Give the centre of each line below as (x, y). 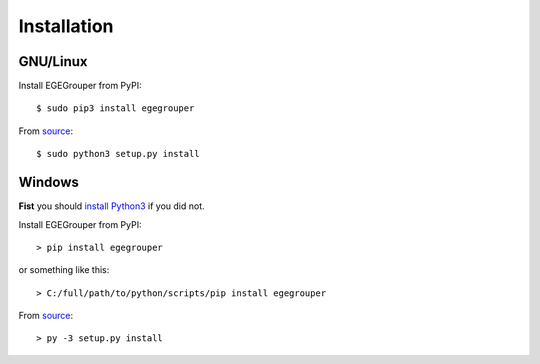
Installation (66, 26)
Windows (48, 182)
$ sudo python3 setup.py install (118, 154)
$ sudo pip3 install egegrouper (115, 108)
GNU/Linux (53, 61)
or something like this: (64, 270)
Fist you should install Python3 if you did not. (111, 206)
